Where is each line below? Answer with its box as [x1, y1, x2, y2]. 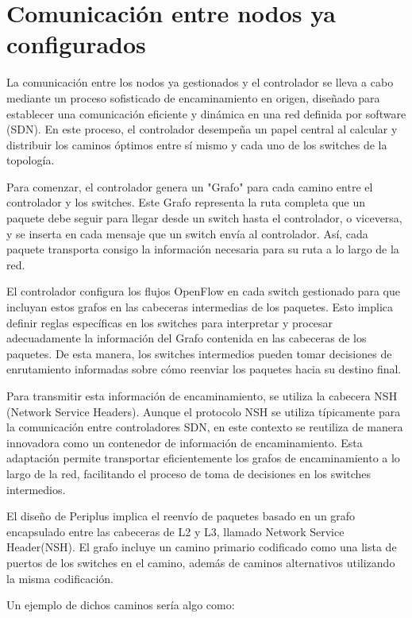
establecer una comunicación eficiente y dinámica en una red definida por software [6, 105, 406, 122]
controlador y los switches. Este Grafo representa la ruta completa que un [6, 194, 366, 211]
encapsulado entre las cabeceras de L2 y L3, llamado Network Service [6, 523, 345, 539]
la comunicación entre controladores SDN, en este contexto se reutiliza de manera [6, 419, 403, 435]
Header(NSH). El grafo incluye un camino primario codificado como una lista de [6, 539, 397, 555]
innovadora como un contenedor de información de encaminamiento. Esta [6, 434, 363, 450]
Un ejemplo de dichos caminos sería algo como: [6, 597, 235, 613]
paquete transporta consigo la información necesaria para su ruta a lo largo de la [6, 241, 399, 257]
